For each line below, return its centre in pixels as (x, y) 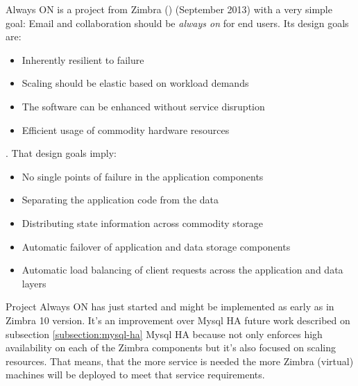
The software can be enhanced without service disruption (143, 106)
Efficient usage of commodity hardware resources (126, 129)
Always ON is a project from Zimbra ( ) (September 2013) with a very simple (169, 9)
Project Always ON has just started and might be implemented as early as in (170, 307)
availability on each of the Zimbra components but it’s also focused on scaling (171, 347)
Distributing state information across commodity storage (143, 223)
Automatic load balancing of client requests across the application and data (182, 270)
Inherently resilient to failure (83, 59)
